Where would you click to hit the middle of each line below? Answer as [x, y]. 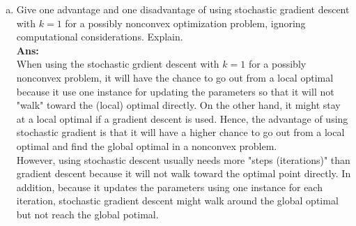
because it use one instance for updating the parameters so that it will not [175, 91]
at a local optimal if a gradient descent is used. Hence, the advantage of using [182, 118]
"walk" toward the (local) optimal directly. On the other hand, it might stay [178, 105]
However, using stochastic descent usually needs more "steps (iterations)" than [183, 159]
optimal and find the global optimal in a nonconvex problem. [147, 145]
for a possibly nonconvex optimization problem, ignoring [185, 23]
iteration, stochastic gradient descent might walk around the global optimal [177, 201]
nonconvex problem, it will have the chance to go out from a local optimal [175, 77]
